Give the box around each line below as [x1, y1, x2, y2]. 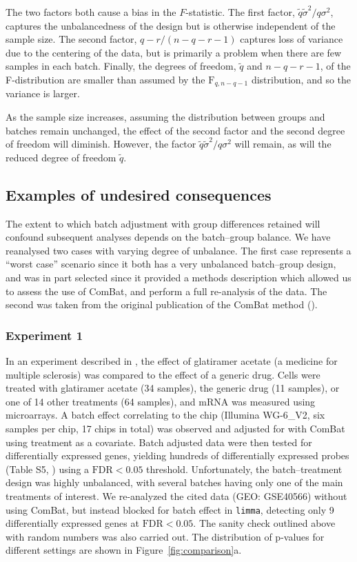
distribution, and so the [251, 72, 351, 86]
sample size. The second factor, [6, 32, 137, 46]
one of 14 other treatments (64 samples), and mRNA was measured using [6, 394, 316, 408]
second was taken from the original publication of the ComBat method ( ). [6, 297, 318, 312]
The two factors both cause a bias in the [6, 5, 176, 19]
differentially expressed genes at [6, 516, 139, 530]
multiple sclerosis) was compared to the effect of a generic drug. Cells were [6, 367, 320, 381]
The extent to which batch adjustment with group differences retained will [6, 216, 320, 230]
